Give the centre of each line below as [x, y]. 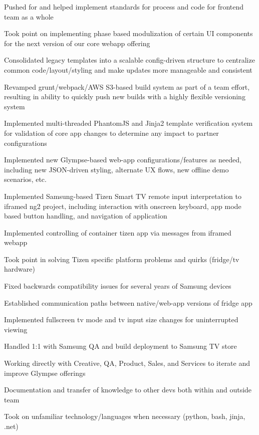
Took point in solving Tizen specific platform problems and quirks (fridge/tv [122, 259]
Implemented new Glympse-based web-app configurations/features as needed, [123, 160]
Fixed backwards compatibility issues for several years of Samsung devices [118, 286]
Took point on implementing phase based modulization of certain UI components [128, 33]
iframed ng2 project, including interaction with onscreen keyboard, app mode [123, 206]
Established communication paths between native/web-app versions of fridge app [128, 302]
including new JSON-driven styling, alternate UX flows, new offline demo [116, 169]
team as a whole [29, 16]
